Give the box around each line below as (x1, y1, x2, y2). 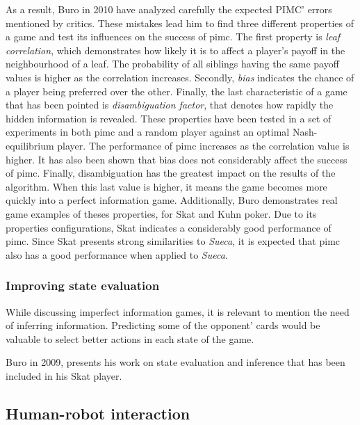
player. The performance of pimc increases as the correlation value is (57, 138, 350, 152)
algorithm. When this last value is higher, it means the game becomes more (6, 179, 327, 193)
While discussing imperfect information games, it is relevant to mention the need (6, 304, 350, 319)
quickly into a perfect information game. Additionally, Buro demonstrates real (6, 193, 338, 207)
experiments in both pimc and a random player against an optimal (6, 125, 290, 139)
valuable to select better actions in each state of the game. (6, 331, 254, 346)
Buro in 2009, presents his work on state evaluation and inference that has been (6, 355, 345, 369)
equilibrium (6, 138, 54, 152)
